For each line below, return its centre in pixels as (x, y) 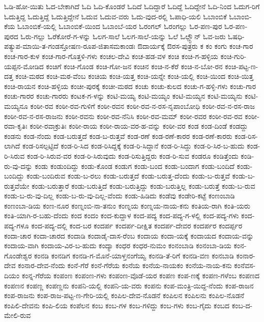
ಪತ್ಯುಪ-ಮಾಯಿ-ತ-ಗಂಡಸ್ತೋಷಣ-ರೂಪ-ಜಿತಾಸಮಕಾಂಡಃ (70, 46)
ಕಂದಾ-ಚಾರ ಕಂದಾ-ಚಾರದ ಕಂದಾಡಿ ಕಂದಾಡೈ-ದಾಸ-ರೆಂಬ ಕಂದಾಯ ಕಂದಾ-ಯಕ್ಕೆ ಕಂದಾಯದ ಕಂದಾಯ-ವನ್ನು (129, 235)
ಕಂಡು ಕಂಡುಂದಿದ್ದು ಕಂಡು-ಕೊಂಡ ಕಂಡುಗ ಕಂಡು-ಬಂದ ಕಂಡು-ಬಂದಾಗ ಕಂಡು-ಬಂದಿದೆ (135, 166)
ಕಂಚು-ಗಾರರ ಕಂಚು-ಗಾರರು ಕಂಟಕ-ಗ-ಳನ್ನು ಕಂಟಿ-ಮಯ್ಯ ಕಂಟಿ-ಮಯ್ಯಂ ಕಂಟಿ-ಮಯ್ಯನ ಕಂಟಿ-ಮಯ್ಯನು (123, 96)
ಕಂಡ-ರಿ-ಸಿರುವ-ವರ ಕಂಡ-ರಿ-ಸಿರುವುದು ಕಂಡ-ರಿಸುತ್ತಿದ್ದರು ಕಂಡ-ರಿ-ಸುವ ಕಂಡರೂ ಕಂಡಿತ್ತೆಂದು (133, 155)
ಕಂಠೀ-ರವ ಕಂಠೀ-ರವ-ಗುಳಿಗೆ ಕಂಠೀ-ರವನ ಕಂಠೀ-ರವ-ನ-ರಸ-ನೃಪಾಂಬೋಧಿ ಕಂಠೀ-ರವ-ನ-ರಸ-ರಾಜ (142, 106)
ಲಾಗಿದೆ (12, 146)
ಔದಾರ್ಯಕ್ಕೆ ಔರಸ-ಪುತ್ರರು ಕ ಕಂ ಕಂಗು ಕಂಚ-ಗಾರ (195, 46)
